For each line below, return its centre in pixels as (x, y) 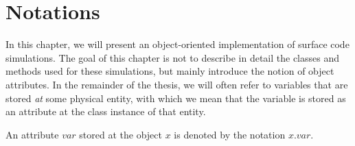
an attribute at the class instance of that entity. (106, 111)
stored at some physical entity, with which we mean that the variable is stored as (176, 98)
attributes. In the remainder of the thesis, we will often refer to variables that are (177, 84)
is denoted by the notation (230, 134)
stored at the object (121, 134)
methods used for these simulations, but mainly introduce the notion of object (170, 71)
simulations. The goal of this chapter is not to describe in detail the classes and (172, 57)
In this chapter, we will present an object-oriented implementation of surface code (177, 44)
